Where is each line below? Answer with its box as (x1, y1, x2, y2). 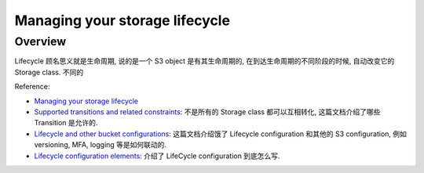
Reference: (14, 82, 50, 92)
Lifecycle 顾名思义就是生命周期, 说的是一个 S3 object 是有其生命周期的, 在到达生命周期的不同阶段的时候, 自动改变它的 (14, 56, 395, 66)
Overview (14, 34, 67, 49)
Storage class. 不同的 (14, 67, 84, 77)
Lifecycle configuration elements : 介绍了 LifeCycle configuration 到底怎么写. (34, 151, 280, 160)
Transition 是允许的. (34, 118, 98, 128)
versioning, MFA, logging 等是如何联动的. (34, 140, 167, 150)
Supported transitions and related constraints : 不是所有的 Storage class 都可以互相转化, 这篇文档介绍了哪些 (34, 106, 381, 117)
